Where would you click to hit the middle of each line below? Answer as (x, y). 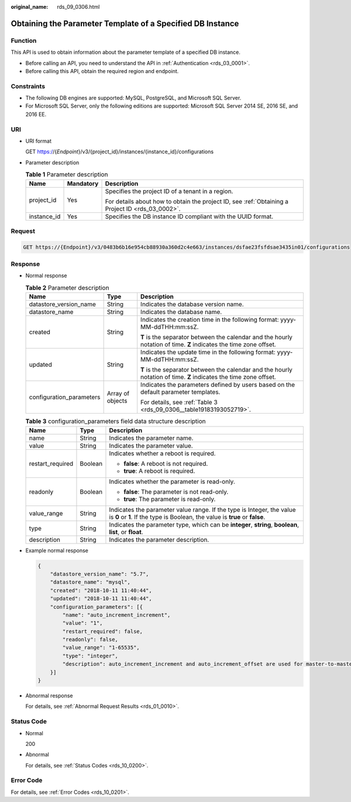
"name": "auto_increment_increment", (116, 615)
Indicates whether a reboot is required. (162, 453)
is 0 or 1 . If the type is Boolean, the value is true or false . (187, 517)
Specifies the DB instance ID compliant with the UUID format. (189, 216)
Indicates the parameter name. (151, 438)
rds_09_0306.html (78, 7)
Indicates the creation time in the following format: (210, 320)
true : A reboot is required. (159, 471)
